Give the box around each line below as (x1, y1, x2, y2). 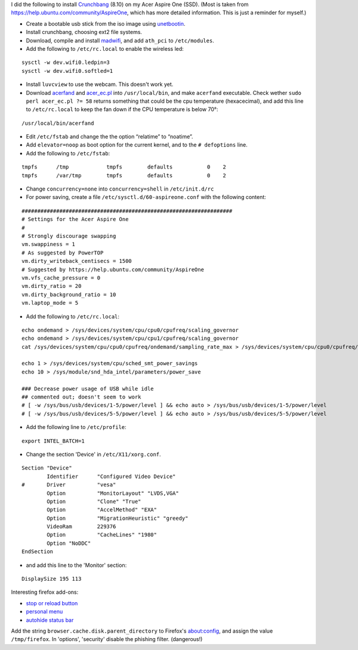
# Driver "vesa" (21, 482, 116, 488)
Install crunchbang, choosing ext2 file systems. (26, 29, 143, 36)
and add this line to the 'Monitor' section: (26, 562, 127, 569)
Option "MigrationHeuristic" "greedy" (47, 514, 189, 522)
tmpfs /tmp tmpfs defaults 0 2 (21, 164, 226, 170)
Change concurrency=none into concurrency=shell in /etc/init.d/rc (26, 185, 214, 192)
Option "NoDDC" (47, 539, 91, 547)
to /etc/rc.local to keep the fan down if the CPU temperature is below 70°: (26, 106, 218, 113)
